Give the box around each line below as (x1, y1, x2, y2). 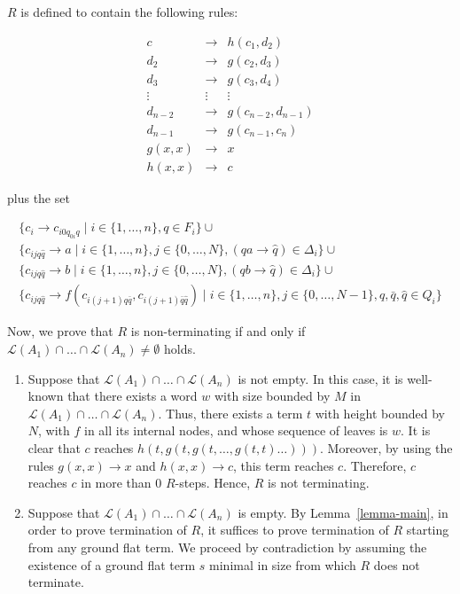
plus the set (7, 188, 70, 207)
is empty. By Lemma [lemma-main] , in (238, 503, 448, 521)
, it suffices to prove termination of (200, 520, 389, 539)
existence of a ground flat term (27, 555, 196, 574)
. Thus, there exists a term (158, 403, 303, 422)
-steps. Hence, (175, 473, 251, 492)
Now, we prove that (7, 322, 113, 340)
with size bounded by (214, 387, 331, 405)
